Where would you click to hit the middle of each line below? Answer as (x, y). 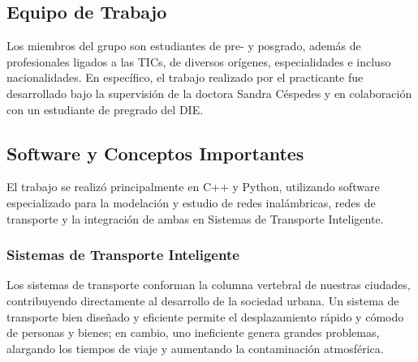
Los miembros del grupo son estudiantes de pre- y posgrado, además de (184, 46)
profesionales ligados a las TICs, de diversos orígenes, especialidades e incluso (199, 61)
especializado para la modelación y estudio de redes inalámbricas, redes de (191, 202)
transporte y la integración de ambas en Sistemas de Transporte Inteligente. (195, 218)
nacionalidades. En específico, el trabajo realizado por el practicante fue (185, 77)
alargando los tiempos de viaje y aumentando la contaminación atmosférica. (195, 348)
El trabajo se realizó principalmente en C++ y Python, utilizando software (193, 187)
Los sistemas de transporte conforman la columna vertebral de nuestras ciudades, (209, 285)
